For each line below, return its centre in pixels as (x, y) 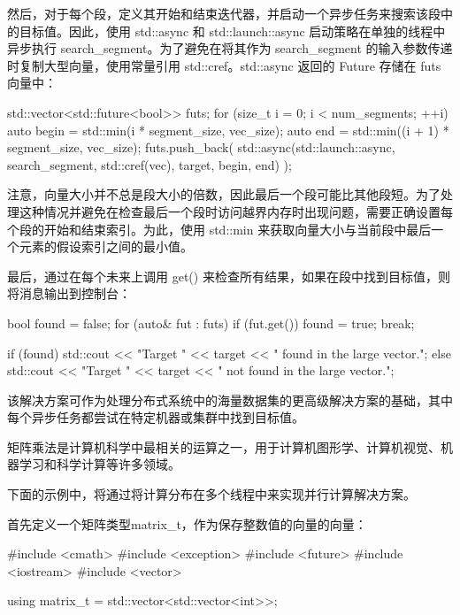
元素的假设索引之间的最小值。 (106, 246)
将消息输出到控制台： (69, 293)
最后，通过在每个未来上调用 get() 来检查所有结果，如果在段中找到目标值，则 (229, 276)
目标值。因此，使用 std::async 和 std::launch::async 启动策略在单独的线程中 (232, 31)
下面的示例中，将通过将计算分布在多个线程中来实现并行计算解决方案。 (211, 494)
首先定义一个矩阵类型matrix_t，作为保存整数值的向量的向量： (187, 523)
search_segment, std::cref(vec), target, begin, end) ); (149, 164)
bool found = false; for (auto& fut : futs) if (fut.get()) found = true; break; (211, 323)
